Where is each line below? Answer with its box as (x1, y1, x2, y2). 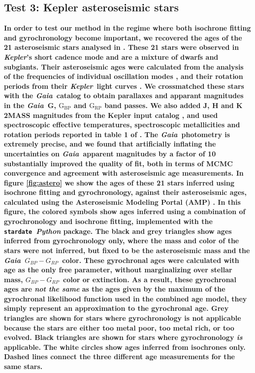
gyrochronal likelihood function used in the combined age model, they (4, 293, 247, 303)
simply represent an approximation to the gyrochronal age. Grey (4, 303, 229, 313)
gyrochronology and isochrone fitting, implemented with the (4, 216, 213, 226)
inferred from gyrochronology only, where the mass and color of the (4, 235, 239, 246)
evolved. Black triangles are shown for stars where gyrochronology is (4, 332, 243, 342)
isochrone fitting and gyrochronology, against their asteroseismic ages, (4, 187, 247, 197)
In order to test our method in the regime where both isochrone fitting (4, 23, 251, 33)
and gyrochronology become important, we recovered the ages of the (4, 32, 242, 42)
